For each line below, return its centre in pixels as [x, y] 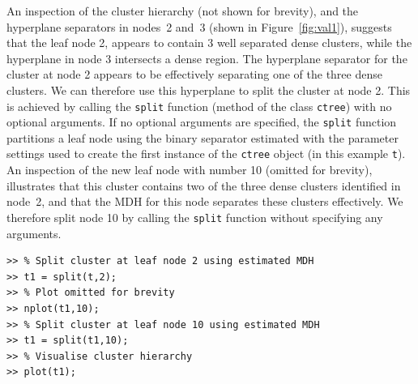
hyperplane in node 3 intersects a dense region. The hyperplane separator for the [207, 58]
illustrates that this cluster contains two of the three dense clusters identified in [204, 185]
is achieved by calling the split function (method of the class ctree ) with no [199, 106]
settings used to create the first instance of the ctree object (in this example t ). [206, 154]
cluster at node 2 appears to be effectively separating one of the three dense [194, 74]
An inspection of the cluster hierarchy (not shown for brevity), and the [183, 11]
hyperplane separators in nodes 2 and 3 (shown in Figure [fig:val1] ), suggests [199, 26]
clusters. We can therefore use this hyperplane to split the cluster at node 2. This [209, 90]
